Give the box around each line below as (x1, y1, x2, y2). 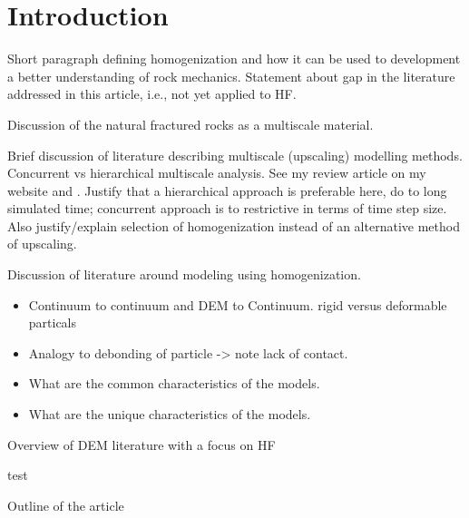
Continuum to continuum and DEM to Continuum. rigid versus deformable (28, 295, 447, 314)
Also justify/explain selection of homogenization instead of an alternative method (7, 216, 460, 235)
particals (28, 313, 77, 332)
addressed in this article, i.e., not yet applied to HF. (7, 84, 297, 103)
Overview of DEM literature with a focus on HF (7, 435, 276, 454)
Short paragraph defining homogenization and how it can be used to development (7, 49, 461, 68)
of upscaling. (7, 234, 77, 253)
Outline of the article (7, 495, 124, 514)
